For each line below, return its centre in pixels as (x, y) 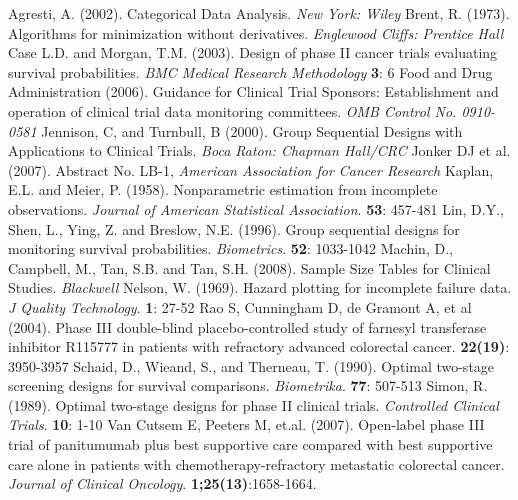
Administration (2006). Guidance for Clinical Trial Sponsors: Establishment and (253, 91)
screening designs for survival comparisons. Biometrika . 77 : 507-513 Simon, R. (248, 385)
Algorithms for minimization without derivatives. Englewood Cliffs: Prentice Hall (256, 32)
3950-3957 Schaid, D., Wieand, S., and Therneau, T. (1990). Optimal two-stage (251, 365)
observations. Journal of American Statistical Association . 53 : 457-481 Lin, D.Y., (256, 208)
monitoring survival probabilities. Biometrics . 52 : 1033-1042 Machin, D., (230, 248)
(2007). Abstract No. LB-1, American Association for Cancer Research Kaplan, (251, 169)
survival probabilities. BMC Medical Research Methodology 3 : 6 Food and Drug (250, 71)
